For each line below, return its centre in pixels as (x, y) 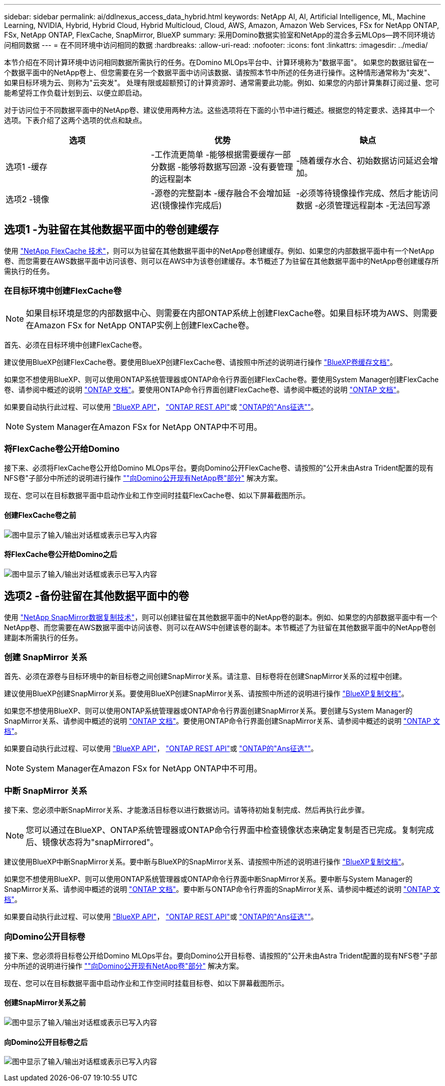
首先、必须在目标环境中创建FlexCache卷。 (75, 345)
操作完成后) (200, 205)
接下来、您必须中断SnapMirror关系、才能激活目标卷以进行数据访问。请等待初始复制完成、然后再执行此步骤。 (186, 810)
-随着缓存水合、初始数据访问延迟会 (363, 161)
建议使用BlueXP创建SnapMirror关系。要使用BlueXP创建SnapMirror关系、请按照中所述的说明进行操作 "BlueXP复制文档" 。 (206, 694)
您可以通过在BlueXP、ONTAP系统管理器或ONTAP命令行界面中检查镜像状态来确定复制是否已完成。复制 (222, 830)
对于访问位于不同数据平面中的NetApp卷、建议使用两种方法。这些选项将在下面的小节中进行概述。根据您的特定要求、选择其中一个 (220, 110)
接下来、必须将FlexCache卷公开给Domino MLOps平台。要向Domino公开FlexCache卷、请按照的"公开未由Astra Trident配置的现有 (219, 468)
